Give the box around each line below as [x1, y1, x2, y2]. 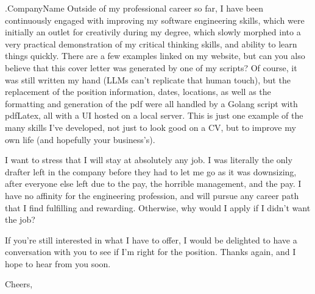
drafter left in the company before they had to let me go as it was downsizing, [5, 165, 297, 178]
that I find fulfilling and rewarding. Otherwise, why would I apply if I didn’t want [5, 201, 311, 214]
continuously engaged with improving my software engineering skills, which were [5, 13, 305, 26]
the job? [5, 213, 35, 226]
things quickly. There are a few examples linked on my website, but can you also [5, 49, 305, 62]
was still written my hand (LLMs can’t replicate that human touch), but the [5, 73, 291, 86]
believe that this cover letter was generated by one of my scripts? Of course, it [5, 61, 297, 74]
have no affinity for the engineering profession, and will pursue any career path [5, 189, 299, 201]
